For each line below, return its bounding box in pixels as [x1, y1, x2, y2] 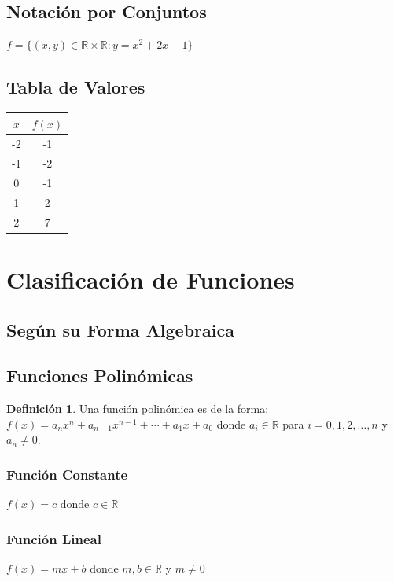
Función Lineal [6, 529, 101, 548]
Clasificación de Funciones [6, 263, 295, 295]
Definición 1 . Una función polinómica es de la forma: [6, 400, 269, 417]
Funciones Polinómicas [6, 363, 193, 388]
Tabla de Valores [6, 75, 145, 99]
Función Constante [6, 464, 128, 484]
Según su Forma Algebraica [6, 317, 234, 341]
